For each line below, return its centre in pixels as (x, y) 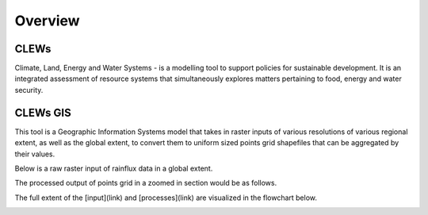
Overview (47, 21)
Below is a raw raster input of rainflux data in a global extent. (114, 168)
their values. (35, 154)
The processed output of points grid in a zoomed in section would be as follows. (146, 183)
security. (29, 90)
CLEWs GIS (43, 112)
